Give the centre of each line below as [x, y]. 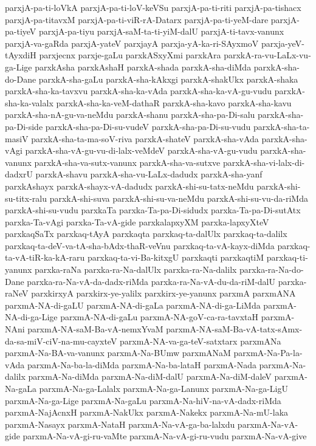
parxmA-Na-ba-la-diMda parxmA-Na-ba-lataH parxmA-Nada [142, 364]
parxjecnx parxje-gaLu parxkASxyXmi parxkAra [130, 55]
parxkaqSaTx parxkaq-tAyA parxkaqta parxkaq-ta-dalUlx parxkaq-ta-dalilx [146, 234]
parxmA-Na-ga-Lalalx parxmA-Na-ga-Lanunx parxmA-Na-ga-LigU [164, 388]
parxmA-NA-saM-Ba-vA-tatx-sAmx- [234, 329]
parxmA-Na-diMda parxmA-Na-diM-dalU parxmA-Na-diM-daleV [150, 376]
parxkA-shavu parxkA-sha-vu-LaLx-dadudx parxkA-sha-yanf [149, 174]
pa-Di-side [24, 126]
